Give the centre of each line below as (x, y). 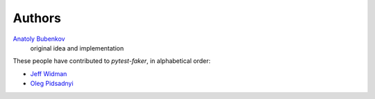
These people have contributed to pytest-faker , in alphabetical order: (112, 61)
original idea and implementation (77, 48)
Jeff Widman (49, 73)
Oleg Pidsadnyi (52, 84)
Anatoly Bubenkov (39, 39)
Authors (37, 18)
